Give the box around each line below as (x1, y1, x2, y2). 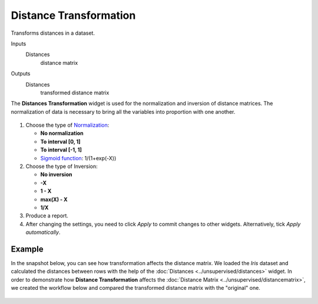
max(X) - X (40, 196, 68, 203)
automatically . (25, 229, 61, 236)
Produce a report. (25, 212, 69, 219)
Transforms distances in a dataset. (11, 29, 95, 37)
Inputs (11, 40, 26, 47)
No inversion (40, 171, 72, 178)
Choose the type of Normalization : (25, 121, 110, 129)
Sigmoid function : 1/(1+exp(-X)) (40, 154, 117, 161)
